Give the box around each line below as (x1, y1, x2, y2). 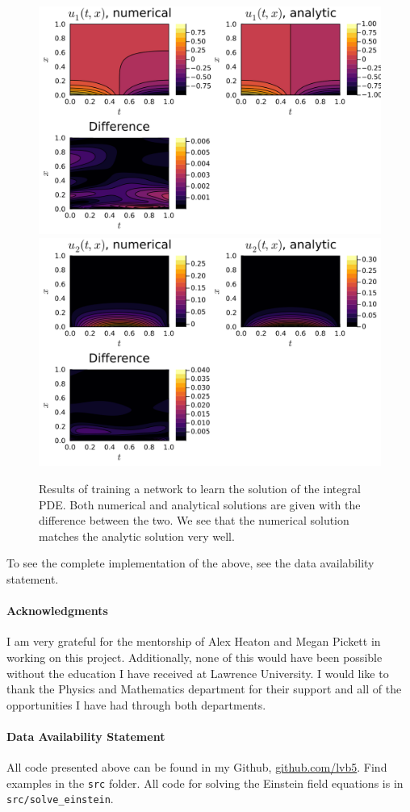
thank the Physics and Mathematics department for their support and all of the (6, 680, 402, 697)
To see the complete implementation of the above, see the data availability (6, 555, 374, 571)
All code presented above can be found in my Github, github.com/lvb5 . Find (6, 759, 387, 776)
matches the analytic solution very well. (39, 527, 235, 544)
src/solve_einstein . (6, 790, 114, 807)
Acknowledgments (6, 602, 108, 619)
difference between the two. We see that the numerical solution (39, 512, 349, 529)
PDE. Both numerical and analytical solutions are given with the (39, 496, 361, 513)
